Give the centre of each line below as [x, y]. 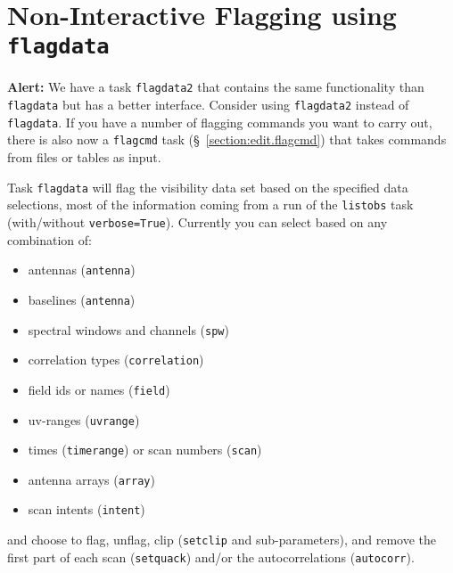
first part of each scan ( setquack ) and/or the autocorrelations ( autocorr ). [211, 557]
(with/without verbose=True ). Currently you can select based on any [198, 221]
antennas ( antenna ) [82, 270]
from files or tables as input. [84, 157]
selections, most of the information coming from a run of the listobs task [210, 205]
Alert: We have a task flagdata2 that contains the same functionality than [216, 87]
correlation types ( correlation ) [116, 360]
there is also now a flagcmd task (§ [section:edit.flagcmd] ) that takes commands [227, 139]
